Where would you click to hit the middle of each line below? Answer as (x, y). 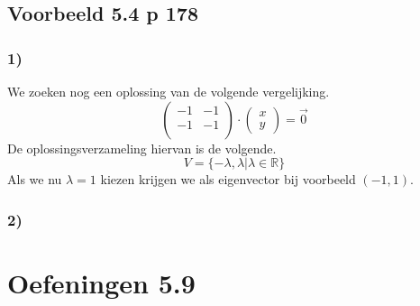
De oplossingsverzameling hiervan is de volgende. (142, 148)
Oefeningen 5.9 (101, 282)
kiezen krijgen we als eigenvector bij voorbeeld (228, 179)
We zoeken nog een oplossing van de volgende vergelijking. (169, 91)
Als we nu (35, 179)
